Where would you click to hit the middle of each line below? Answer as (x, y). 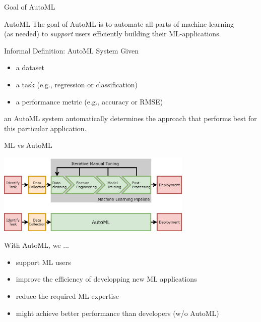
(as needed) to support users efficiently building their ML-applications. (113, 34)
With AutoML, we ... (37, 245)
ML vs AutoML (28, 145)
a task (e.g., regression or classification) (77, 84)
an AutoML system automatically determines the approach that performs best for (130, 118)
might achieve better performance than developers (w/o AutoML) (117, 313)
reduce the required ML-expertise (68, 296)
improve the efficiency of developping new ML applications (106, 279)
